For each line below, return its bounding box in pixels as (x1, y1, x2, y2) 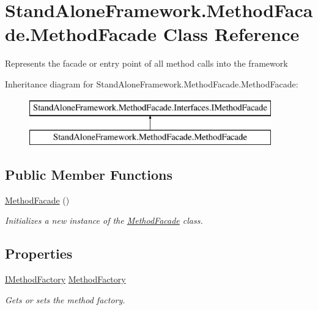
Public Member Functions (5, 165, 172, 184)
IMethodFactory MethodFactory (5, 273, 126, 286)
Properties (5, 244, 73, 263)
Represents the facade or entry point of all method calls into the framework (5, 57, 288, 70)
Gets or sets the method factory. (5, 293, 125, 306)
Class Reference (163, 21, 300, 46)
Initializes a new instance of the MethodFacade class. (5, 214, 203, 227)
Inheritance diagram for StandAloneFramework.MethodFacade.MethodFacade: (5, 77, 298, 90)
